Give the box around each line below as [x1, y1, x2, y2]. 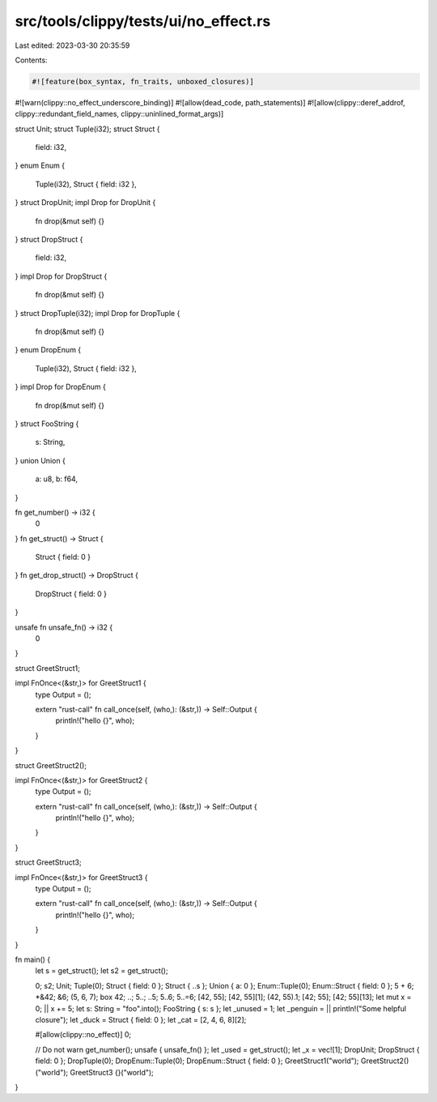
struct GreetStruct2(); [15, 760, 87, 770]
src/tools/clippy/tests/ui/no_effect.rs [15, 12, 271, 30]
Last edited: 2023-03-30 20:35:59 [15, 41, 130, 50]
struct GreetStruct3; [15, 857, 82, 867]
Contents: [15, 55, 48, 65]
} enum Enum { [15, 160, 65, 170]
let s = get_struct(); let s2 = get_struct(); [35, 966, 169, 976]
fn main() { [15, 955, 51, 964]
